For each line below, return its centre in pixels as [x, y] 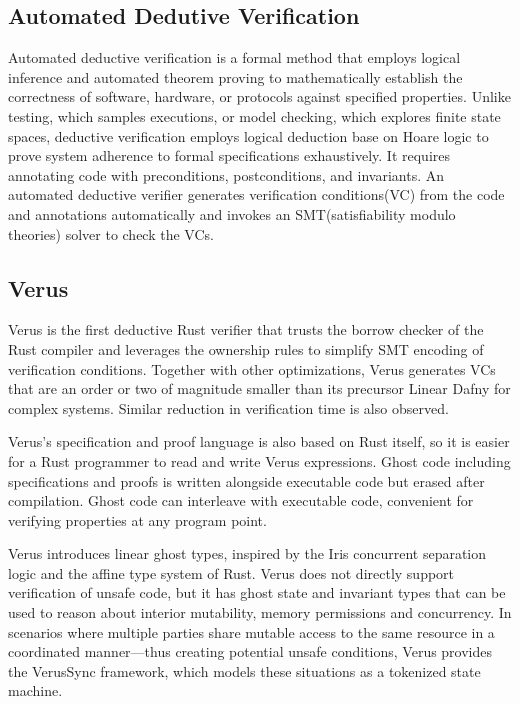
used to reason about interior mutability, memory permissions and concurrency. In [260, 612]
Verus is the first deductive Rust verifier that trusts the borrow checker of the [246, 329]
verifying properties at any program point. [137, 519]
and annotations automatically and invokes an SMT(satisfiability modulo [232, 213]
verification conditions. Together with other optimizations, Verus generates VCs [252, 368]
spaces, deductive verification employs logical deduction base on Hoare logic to [248, 135]
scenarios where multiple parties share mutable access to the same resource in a [251, 631]
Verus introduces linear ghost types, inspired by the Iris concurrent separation [247, 553]
